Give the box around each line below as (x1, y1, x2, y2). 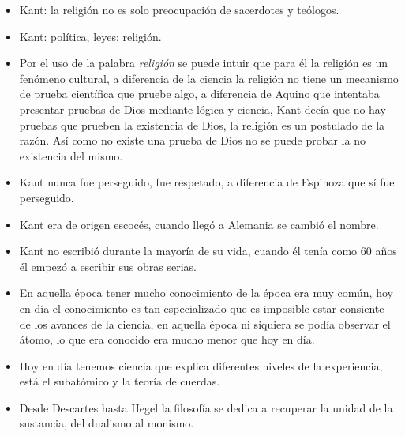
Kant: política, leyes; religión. (19, 28, 162, 44)
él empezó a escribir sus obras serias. (19, 257, 197, 274)
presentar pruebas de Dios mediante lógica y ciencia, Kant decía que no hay (19, 100, 386, 117)
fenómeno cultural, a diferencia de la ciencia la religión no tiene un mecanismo (19, 70, 399, 86)
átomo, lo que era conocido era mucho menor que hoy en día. (19, 331, 315, 348)
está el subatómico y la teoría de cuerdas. (19, 373, 220, 389)
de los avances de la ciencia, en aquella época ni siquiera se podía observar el (19, 315, 391, 332)
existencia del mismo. (19, 147, 123, 163)
